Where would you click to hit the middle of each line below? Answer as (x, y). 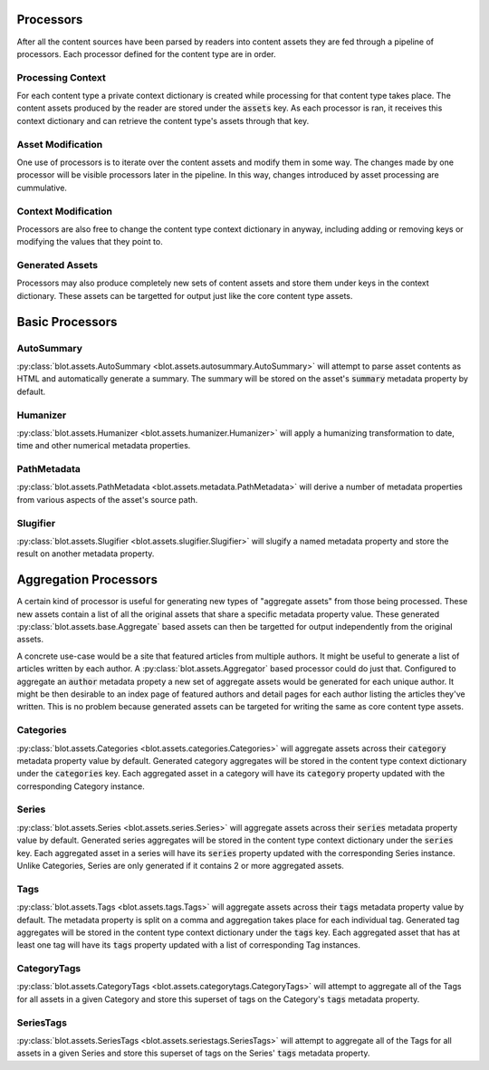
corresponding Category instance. (81, 786)
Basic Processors (67, 322)
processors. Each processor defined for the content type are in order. (146, 53)
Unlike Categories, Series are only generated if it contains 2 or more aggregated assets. (180, 866)
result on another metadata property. (86, 554)
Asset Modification (60, 144)
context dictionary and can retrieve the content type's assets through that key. (163, 120)
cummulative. (42, 188)
